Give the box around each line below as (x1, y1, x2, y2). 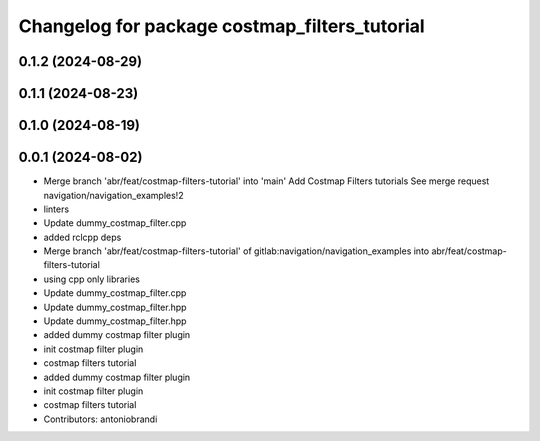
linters (43, 203, 70, 215)
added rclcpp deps (43, 231, 122, 243)
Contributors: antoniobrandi (43, 413, 158, 425)
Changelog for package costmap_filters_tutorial (18, 15, 425, 37)
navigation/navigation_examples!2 (43, 189, 184, 201)
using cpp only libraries (43, 273, 140, 285)
